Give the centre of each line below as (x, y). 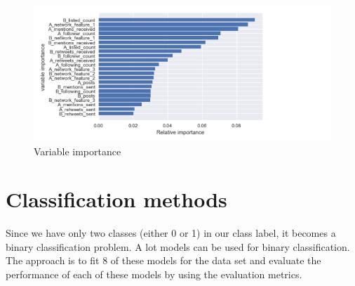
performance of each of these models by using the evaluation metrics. (154, 274)
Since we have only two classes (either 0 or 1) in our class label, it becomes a (171, 233)
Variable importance (78, 151)
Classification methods (116, 199)
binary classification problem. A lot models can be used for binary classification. (178, 246)
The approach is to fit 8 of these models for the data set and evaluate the (163, 260)
